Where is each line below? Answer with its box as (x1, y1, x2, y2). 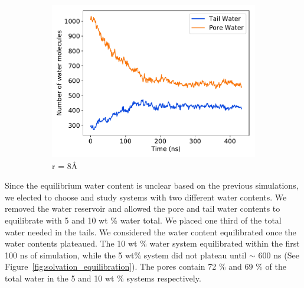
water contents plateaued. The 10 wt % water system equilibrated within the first (5, 237, 300, 250)
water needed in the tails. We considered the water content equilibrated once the (5, 225, 296, 238)
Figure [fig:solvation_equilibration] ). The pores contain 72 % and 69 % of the (5, 260, 286, 273)
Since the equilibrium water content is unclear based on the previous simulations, (5, 179, 299, 192)
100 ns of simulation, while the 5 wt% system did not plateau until (5, 248, 247, 261)
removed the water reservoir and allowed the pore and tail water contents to (5, 202, 280, 215)
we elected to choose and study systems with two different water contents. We (5, 190, 287, 203)
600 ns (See (258, 248, 299, 261)
